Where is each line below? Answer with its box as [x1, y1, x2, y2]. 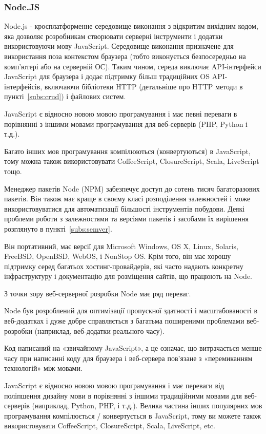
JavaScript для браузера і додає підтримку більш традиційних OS [4, 71, 210, 82]
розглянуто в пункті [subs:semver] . [4, 223, 112, 234]
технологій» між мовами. [4, 363, 83, 373]
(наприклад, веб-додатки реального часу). [34, 325, 165, 336]
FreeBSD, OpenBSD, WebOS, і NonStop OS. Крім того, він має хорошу [4, 251, 231, 261]
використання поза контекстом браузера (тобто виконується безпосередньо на [4, 51, 246, 61]
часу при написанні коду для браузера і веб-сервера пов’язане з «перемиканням [4, 352, 253, 363]
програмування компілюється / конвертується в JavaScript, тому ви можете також [4, 410, 261, 421]
